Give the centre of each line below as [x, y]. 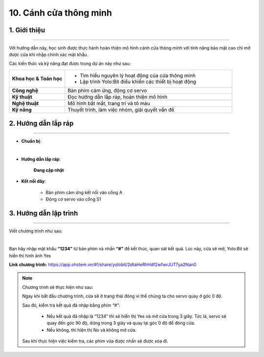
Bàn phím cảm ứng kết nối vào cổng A [84, 192]
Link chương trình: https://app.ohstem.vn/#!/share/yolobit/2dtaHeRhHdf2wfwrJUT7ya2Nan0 [103, 265]
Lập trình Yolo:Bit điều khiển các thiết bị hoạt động [138, 82]
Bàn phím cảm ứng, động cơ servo [107, 90]
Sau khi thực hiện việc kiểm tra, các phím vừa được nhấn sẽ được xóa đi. [95, 341]
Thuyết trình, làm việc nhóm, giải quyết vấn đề [121, 110]
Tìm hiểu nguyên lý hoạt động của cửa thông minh [138, 75]
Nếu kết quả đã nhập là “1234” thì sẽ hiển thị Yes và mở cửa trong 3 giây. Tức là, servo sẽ [137, 316]
